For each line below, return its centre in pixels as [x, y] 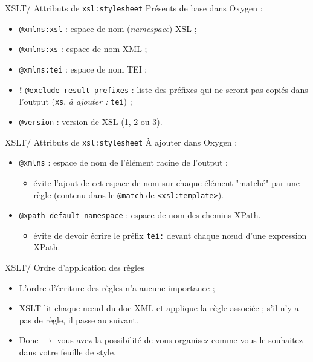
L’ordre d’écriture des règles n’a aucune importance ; [117, 287]
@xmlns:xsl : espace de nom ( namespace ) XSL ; [108, 28]
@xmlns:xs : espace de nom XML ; [83, 49]
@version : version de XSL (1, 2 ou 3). [91, 121]
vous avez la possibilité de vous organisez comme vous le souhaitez [180, 340]
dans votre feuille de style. [67, 352]
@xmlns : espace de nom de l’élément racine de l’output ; [123, 162]
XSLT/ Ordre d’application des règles [75, 267]
